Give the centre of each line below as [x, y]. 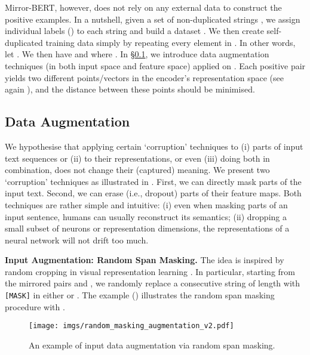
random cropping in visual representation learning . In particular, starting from [150, 271]
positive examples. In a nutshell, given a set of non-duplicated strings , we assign [153, 19]
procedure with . [35, 306]
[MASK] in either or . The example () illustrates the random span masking [140, 295]
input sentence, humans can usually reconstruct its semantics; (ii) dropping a [146, 216]
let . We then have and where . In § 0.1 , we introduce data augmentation [137, 54]
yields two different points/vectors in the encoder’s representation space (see [144, 77]
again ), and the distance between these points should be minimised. [130, 89]
